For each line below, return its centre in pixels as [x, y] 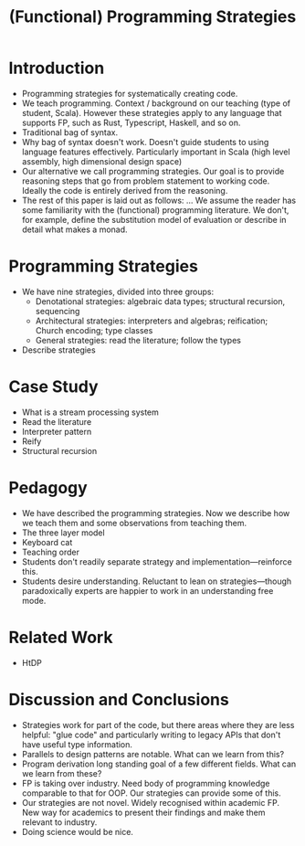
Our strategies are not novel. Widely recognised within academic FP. [151, 802]
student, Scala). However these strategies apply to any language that [152, 112]
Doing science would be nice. [78, 831]
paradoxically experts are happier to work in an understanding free [147, 590]
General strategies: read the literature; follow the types [138, 340]
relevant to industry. [59, 822]
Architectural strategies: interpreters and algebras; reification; [152, 321]
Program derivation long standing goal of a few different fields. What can [159, 764]
